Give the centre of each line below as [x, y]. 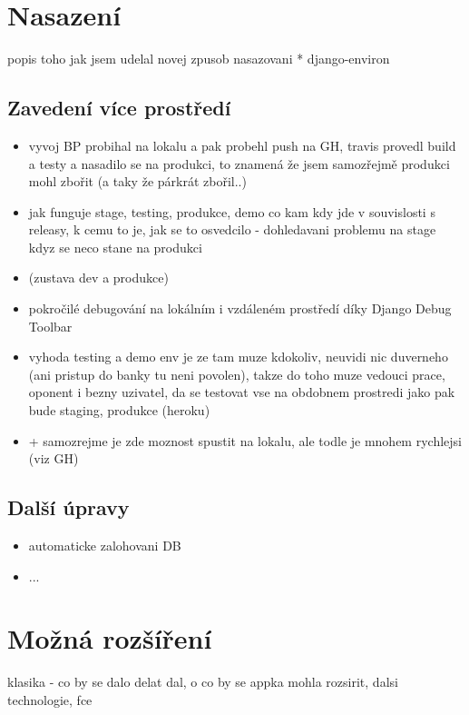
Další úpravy [68, 507]
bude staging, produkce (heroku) [119, 410]
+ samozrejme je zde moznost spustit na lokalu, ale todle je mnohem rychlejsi [245, 440]
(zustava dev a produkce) [98, 278]
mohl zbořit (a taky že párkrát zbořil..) [137, 181]
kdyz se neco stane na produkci [115, 247]
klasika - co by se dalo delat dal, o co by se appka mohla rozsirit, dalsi [203, 682]
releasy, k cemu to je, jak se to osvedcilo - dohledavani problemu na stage [232, 229]
